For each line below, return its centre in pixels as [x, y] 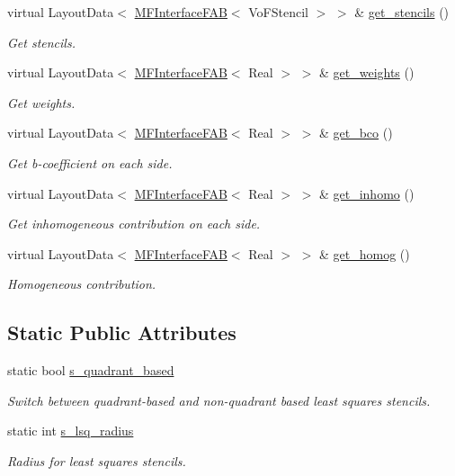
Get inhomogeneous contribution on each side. [134, 224]
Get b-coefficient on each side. [90, 162]
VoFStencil [278, 12]
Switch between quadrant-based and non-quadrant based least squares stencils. [219, 400]
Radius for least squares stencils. [97, 460]
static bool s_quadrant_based [91, 370]
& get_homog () [364, 253]
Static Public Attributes [122, 332]
